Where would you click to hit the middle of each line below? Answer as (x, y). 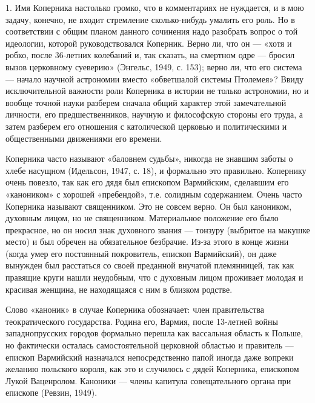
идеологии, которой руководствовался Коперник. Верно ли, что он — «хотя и (149, 43)
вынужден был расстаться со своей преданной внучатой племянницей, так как (150, 265)
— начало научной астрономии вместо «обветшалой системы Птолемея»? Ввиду (154, 78)
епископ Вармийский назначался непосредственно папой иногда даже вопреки (150, 357)
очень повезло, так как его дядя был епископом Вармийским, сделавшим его (147, 182)
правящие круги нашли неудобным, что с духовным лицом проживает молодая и (154, 277)
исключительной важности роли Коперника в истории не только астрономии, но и (157, 91)
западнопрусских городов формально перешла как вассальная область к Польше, (154, 333)
